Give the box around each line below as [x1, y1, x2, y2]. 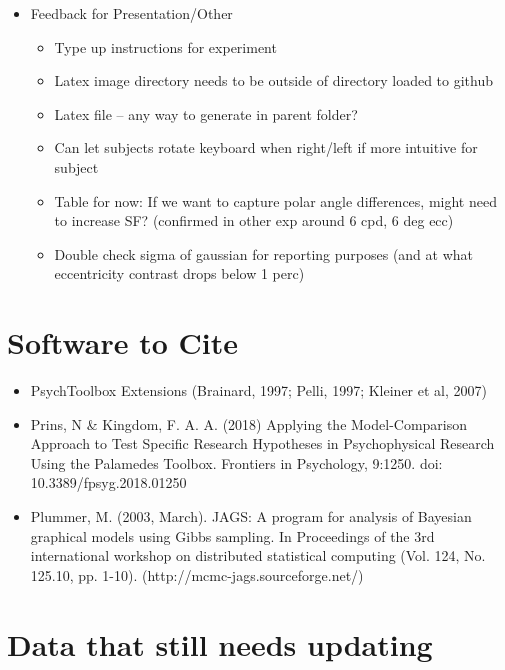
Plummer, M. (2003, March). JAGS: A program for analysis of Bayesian [30, 506, 472, 527]
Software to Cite [7, 322, 239, 363]
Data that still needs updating [7, 623, 433, 664]
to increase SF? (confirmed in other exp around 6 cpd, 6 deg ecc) [54, 210, 454, 231]
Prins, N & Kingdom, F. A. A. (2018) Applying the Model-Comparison [30, 413, 468, 434]
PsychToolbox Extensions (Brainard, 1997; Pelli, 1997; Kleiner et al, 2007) [30, 380, 487, 401]
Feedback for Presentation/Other [30, 3, 233, 23]
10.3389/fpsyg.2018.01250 [30, 472, 187, 493]
